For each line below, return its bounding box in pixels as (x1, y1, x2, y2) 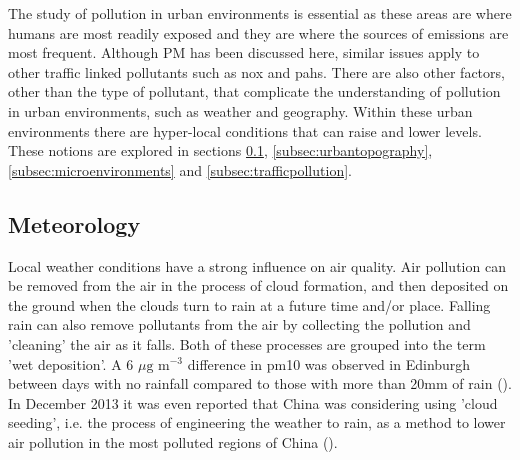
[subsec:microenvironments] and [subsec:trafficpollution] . (8, 159, 352, 180)
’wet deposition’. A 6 (8, 353, 134, 374)
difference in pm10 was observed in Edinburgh (187, 353, 471, 374)
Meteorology (8, 208, 141, 239)
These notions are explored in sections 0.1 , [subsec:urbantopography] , (8, 140, 433, 161)
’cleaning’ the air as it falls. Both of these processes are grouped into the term (8, 333, 486, 354)
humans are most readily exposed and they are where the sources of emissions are (8, 22, 509, 43)
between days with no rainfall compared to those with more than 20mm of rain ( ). (8, 373, 512, 394)
